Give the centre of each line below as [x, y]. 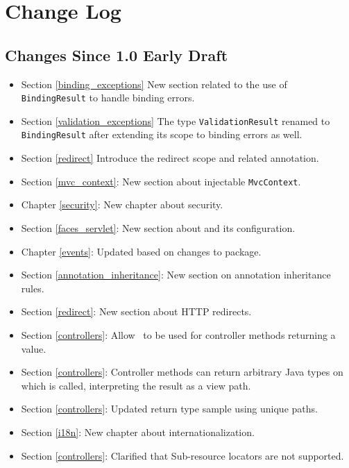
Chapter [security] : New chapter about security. [122, 204]
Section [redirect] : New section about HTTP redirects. [136, 311]
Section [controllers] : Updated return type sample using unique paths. [169, 409]
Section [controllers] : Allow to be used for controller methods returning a [178, 334]
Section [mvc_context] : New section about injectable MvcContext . [161, 181]
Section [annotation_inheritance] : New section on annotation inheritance [176, 275]
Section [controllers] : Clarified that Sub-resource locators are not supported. [182, 455]
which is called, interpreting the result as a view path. [136, 385]
